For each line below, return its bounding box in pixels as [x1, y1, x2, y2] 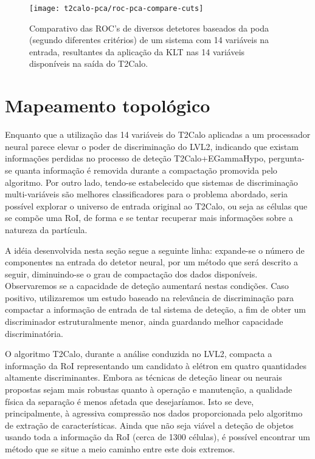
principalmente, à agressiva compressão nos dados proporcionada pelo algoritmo [5, 407, 303, 420]
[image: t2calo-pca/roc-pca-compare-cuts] [29, 4, 204, 13]
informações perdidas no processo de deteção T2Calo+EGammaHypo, [5, 152, 266, 165]
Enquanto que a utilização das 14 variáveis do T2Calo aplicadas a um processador [5, 128, 311, 141]
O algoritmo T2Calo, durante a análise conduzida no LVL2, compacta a [5, 347, 272, 360]
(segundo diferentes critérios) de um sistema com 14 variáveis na [29, 33, 269, 46]
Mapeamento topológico [5, 93, 210, 118]
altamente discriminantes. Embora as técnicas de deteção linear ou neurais [5, 371, 282, 384]
